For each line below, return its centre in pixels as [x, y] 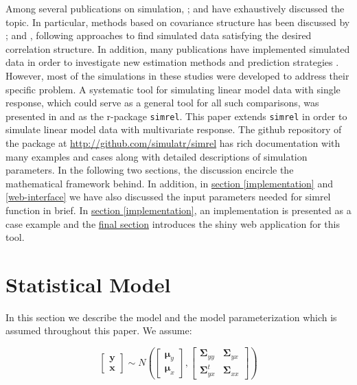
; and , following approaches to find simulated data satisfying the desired [159, 35]
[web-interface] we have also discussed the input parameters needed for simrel [168, 197]
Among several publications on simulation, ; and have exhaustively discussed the [175, 8]
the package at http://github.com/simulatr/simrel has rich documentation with [173, 143]
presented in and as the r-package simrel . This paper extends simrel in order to [176, 116]
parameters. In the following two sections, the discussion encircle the [150, 170]
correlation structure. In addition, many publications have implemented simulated [178, 48]
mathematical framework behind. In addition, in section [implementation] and [169, 183]
